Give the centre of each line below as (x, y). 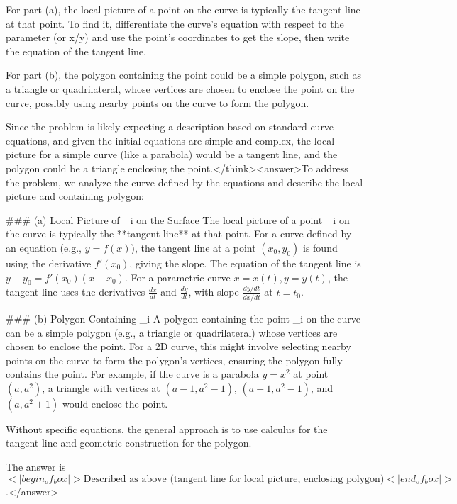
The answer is (36, 467)
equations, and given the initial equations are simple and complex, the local (170, 140)
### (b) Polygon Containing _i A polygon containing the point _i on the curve (183, 318)
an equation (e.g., (44, 247)
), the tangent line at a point (193, 247)
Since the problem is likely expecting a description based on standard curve (170, 127)
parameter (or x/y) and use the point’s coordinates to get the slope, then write (178, 37)
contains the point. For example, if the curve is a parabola (132, 374)
